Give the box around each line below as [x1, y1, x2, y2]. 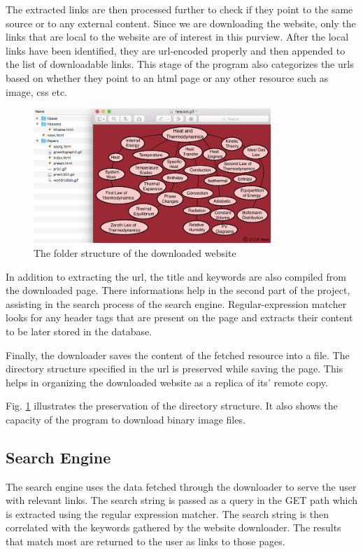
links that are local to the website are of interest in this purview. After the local [6, 29, 349, 44]
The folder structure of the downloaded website [34, 245, 236, 260]
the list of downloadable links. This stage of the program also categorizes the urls [6, 57, 354, 71]
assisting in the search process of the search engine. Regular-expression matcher [6, 296, 347, 311]
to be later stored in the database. [6, 323, 152, 338]
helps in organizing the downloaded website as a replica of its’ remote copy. [6, 374, 328, 389]
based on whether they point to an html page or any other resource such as [6, 70, 329, 85]
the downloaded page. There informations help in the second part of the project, [6, 283, 350, 297]
